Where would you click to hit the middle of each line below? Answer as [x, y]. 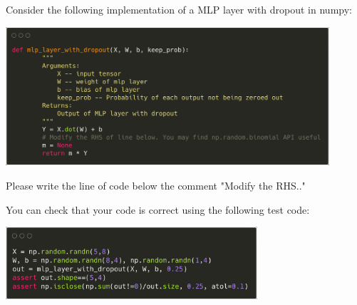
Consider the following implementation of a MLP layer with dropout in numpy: [179, 10]
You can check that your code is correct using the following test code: [158, 209]
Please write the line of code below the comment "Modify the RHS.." [156, 186]
